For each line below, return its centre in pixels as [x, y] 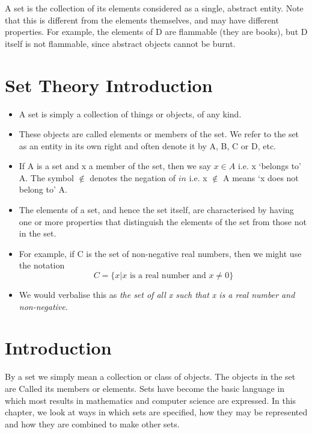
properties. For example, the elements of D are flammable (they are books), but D [156, 32]
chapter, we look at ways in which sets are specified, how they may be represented [156, 412]
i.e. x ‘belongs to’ [269, 166]
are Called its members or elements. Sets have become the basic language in [145, 388]
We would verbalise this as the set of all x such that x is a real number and [157, 295]
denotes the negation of [133, 177]
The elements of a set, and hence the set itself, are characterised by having [156, 210]
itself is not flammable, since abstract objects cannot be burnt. [120, 43]
